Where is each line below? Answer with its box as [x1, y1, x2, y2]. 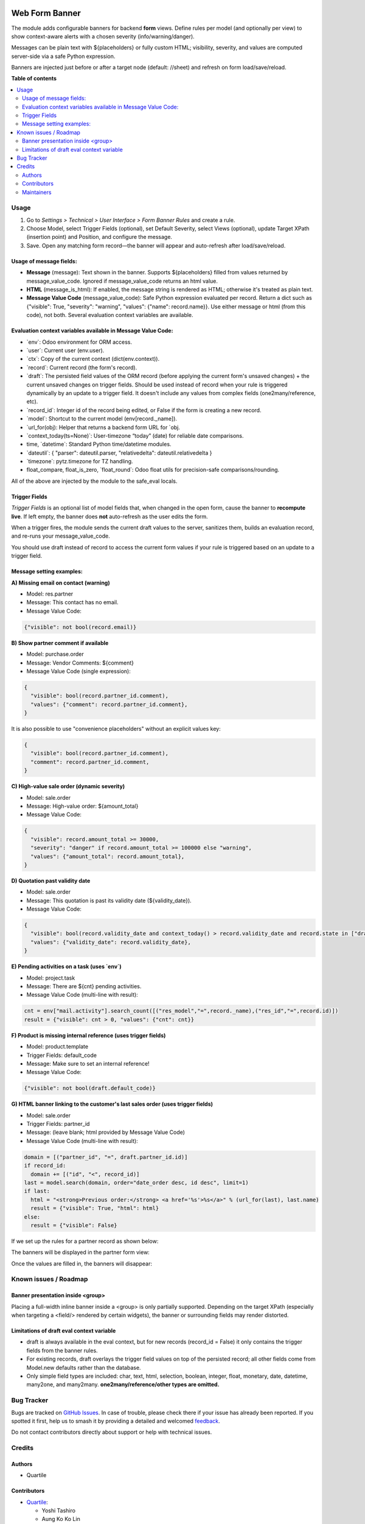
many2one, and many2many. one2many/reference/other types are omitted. [26, 1381, 220, 1388]
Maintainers [22, 188, 52, 196]
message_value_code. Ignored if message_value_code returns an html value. [26, 277, 218, 285]
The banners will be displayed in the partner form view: [11, 1248, 150, 1256]
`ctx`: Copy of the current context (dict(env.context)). [26, 355, 160, 363]
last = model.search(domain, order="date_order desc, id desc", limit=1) [24, 1179, 249, 1186]
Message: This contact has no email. [26, 599, 119, 606]
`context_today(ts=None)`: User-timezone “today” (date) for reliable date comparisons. [26, 432, 244, 439]
